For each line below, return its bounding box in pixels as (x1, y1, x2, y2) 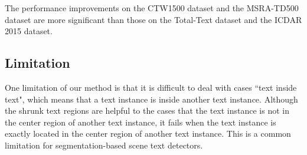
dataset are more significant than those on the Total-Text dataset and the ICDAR (5, 13, 302, 25)
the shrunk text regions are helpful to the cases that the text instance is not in (5, 104, 290, 117)
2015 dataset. (5, 25, 53, 37)
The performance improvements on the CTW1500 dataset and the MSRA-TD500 (5, 2, 299, 14)
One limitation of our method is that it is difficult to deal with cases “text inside (5, 81, 297, 93)
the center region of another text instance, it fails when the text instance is (5, 116, 276, 128)
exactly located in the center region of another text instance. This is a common (5, 127, 291, 140)
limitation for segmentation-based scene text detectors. (5, 138, 203, 151)
